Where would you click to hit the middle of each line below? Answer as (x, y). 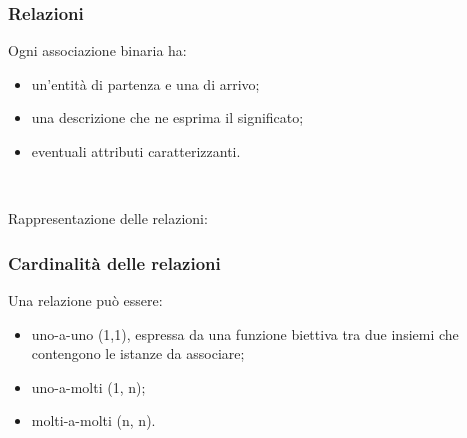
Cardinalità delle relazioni (114, 262)
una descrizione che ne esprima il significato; (167, 117)
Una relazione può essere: (85, 300)
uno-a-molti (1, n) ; (88, 386)
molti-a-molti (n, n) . (93, 420)
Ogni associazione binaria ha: (97, 50)
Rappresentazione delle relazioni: (108, 218)
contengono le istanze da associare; (138, 353)
